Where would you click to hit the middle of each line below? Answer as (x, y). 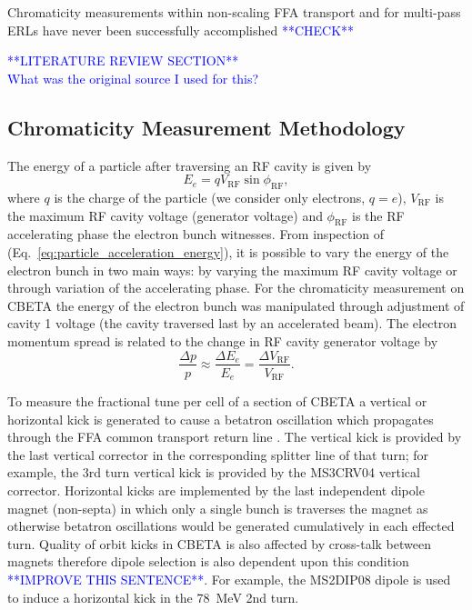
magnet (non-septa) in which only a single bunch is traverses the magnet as (218, 508)
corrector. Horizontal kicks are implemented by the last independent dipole (216, 490)
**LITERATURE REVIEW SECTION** (123, 60)
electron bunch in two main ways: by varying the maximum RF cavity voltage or (232, 270)
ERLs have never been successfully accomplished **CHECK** (181, 30)
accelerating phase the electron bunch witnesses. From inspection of (196, 234)
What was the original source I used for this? (133, 78)
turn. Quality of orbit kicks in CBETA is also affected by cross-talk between (219, 543)
